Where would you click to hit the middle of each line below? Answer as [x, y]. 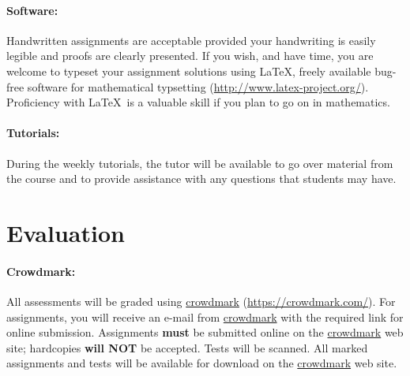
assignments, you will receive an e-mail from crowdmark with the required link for [205, 316]
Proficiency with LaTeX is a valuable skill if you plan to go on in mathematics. [198, 102]
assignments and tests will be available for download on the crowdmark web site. [202, 363]
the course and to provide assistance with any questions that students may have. [201, 179]
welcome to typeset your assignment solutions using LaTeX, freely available [189, 71]
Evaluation [66, 232]
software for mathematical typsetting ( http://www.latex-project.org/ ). [198, 86]
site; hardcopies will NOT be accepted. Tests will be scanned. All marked [187, 347]
